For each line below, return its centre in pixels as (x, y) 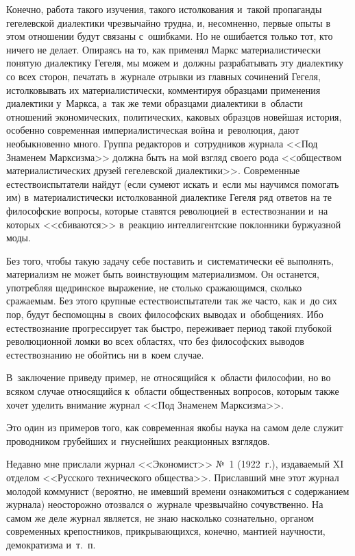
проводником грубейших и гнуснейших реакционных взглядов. (138, 440)
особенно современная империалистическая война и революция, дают (153, 130)
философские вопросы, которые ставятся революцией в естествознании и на (167, 210)
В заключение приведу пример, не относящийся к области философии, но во (169, 377)
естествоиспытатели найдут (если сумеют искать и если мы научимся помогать (173, 183)
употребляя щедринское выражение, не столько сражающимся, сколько (154, 287)
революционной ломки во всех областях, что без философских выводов (155, 341)
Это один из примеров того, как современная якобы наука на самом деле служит (175, 427)
